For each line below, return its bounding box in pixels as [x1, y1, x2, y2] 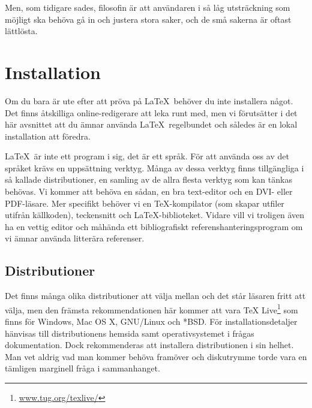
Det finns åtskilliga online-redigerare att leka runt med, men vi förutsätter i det [5, 106, 298, 119]
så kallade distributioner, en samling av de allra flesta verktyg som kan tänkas [5, 173, 292, 186]
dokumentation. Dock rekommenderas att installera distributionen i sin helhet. [5, 339, 294, 351]
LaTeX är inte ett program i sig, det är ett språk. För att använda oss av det [5, 150, 289, 162]
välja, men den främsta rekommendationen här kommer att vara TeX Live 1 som [5, 301, 298, 316]
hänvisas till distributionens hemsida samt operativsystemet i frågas [5, 327, 254, 339]
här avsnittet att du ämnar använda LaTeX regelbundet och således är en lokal [5, 118, 298, 131]
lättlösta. [5, 25, 38, 37]
